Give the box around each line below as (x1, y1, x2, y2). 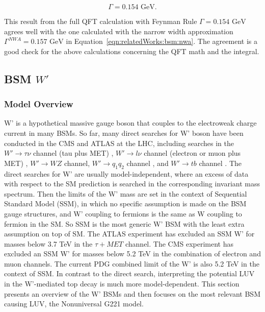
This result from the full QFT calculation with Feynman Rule (4, 16, 197, 26)
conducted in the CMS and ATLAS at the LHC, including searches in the (4, 137, 234, 148)
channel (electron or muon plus (144, 148, 241, 158)
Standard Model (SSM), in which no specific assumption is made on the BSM (4, 198, 247, 209)
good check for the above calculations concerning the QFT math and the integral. (4, 45, 259, 56)
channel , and (126, 157, 169, 168)
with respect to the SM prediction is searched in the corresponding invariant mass (4, 178, 260, 189)
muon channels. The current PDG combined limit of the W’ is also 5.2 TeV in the (4, 258, 259, 269)
